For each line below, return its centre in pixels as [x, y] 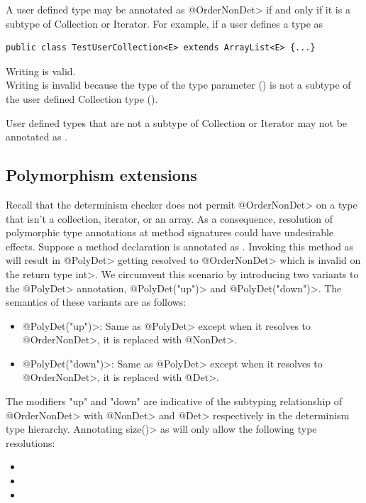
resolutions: [30, 442]
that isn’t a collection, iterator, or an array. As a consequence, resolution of [169, 218]
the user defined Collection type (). [82, 98]
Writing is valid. [41, 71]
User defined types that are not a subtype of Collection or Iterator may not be [177, 122]
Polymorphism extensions [101, 175]
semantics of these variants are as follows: [96, 302]
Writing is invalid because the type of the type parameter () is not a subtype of [178, 85]
